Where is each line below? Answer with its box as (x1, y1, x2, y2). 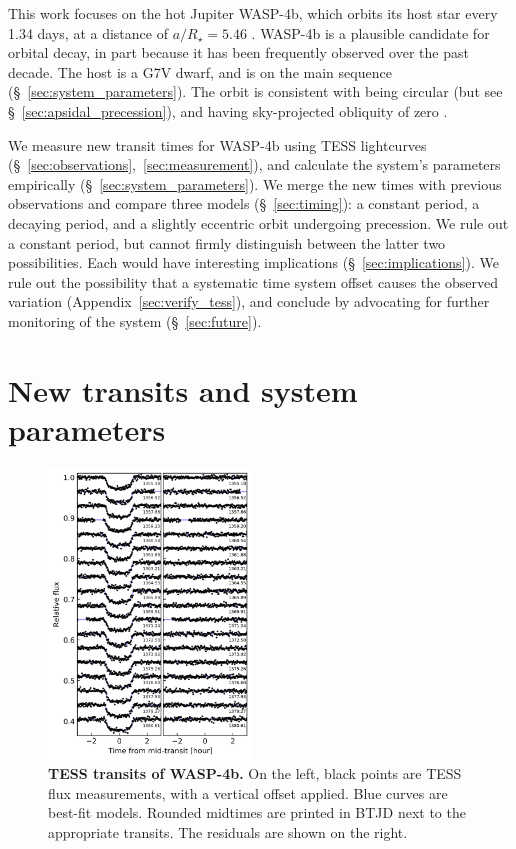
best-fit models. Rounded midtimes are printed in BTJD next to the (48, 802, 466, 823)
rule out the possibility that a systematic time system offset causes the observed (8, 271, 498, 292)
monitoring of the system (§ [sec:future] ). (8, 310, 262, 331)
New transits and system (8, 369, 358, 410)
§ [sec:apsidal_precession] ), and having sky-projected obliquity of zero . (8, 100, 448, 121)
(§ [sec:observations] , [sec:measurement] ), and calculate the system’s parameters (8, 154, 501, 175)
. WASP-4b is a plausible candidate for (251, 22, 490, 43)
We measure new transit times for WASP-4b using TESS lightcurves (8, 134, 427, 155)
